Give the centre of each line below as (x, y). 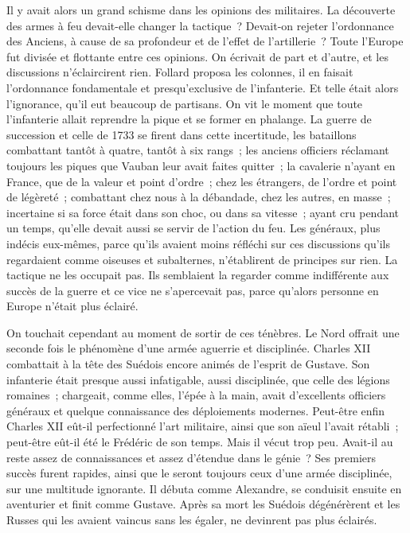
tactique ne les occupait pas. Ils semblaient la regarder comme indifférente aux (198, 275)
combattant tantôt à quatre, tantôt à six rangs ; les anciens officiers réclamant (198, 150)
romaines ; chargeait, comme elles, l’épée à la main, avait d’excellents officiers (196, 395)
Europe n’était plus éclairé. (72, 306)
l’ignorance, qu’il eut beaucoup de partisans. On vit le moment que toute (185, 103)
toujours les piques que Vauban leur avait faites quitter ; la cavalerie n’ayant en (201, 165)
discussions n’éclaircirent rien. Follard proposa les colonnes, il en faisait (180, 72)
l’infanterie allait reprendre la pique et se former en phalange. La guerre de (189, 119)
